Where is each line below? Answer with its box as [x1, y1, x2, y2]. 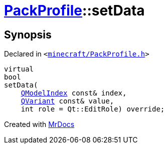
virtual [4, 65, 34, 73]
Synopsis [4, 28, 52, 41]
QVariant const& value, [21, 97, 114, 105]
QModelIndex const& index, [21, 89, 127, 97]
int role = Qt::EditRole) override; [21, 105, 165, 113]
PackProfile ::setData [4, 2, 145, 19]
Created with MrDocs [4, 120, 75, 129]
